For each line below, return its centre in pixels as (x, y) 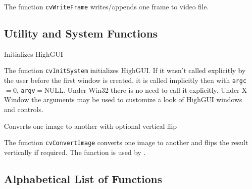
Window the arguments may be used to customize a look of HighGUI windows (123, 99)
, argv (26, 90)
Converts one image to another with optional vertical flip (91, 126)
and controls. (24, 109)
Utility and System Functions (81, 33)
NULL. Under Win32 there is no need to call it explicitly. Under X (146, 90)
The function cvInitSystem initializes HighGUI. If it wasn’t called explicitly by (125, 70)
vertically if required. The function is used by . (75, 152)
